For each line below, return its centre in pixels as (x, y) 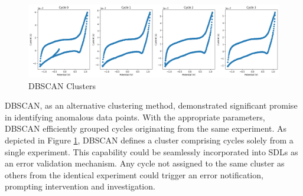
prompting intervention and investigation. (80, 186)
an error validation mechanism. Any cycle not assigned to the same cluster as (145, 163)
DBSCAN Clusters (62, 85)
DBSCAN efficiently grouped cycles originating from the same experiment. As (146, 128)
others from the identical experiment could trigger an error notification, (134, 174)
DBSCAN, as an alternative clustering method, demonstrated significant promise (151, 105)
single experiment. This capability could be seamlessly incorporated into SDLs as (151, 151)
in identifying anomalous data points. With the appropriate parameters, (135, 117)
